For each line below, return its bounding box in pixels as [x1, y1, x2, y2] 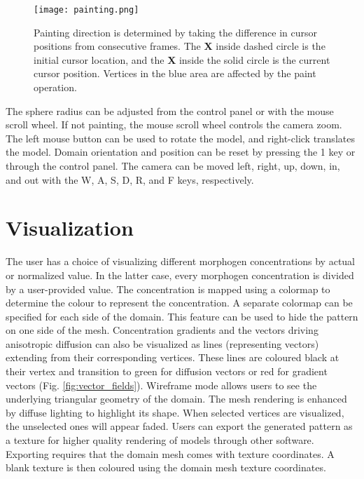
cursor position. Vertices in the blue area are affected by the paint [34, 66, 316, 81]
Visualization [6, 213, 134, 242]
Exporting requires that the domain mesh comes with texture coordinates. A [6, 446, 335, 461]
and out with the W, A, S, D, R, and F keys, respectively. [6, 172, 254, 187]
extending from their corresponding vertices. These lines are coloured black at [6, 350, 339, 365]
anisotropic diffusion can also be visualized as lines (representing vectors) [6, 336, 319, 351]
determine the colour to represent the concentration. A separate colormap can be [6, 295, 353, 310]
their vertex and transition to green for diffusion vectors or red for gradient [6, 364, 328, 379]
